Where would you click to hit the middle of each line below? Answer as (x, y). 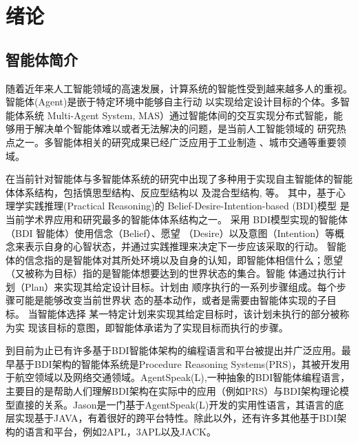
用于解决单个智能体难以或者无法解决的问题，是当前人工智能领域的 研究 (176, 128)
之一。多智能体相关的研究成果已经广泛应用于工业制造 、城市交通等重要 (176, 142)
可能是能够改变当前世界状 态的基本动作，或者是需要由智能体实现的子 (171, 300)
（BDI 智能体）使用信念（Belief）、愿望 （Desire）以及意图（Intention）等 (170, 233)
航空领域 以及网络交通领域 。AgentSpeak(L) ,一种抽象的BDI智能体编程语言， (182, 377)
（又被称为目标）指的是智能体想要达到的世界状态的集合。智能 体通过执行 (171, 273)
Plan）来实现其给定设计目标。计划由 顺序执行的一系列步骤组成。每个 (180, 286)
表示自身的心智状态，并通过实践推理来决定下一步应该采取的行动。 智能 (185, 246)
